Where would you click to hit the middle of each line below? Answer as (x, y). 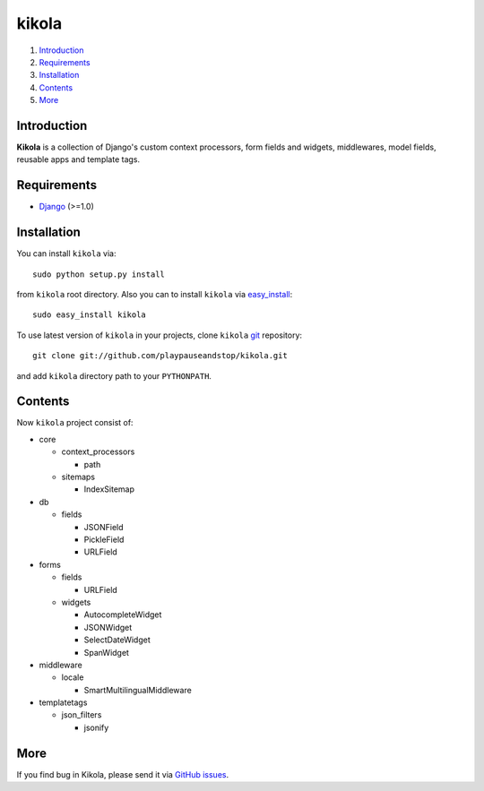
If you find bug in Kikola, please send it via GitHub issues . (122, 774)
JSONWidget (108, 627)
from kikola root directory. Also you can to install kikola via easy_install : (155, 294)
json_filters (82, 715)
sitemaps (78, 477)
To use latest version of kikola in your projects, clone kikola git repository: (160, 335)
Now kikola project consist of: (75, 423)
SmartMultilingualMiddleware (138, 690)
